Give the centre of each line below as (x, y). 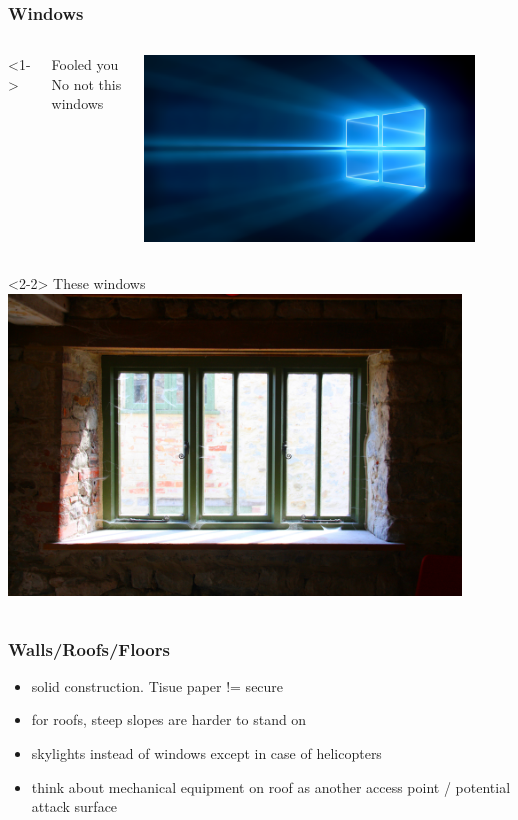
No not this (86, 83)
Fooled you (85, 64)
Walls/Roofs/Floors (89, 648)
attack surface (74, 806)
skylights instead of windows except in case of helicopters (206, 752)
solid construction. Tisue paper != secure (157, 685)
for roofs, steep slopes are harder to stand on (169, 719)
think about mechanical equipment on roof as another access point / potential (271, 786)
